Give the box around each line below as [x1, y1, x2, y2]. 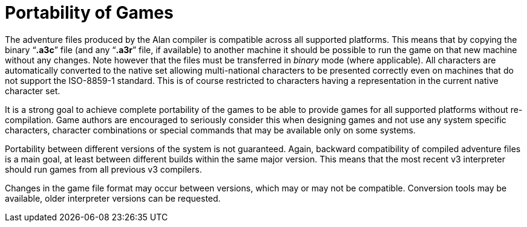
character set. [5, 85, 61, 96]
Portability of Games [5, 2, 174, 23]
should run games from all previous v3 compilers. [5, 164, 202, 174]
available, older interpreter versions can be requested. [5, 193, 221, 203]
